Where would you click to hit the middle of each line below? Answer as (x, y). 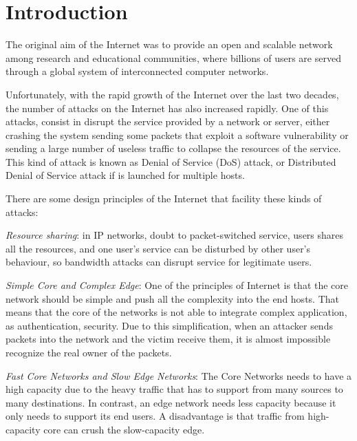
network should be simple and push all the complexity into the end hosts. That (172, 298)
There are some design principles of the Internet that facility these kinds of (164, 198)
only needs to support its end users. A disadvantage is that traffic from (155, 416)
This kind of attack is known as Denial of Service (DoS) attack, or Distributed (171, 161)
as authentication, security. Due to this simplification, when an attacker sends (169, 325)
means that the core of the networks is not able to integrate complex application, (176, 312)
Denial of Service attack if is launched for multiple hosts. (125, 175)
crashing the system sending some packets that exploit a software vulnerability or (177, 135)
